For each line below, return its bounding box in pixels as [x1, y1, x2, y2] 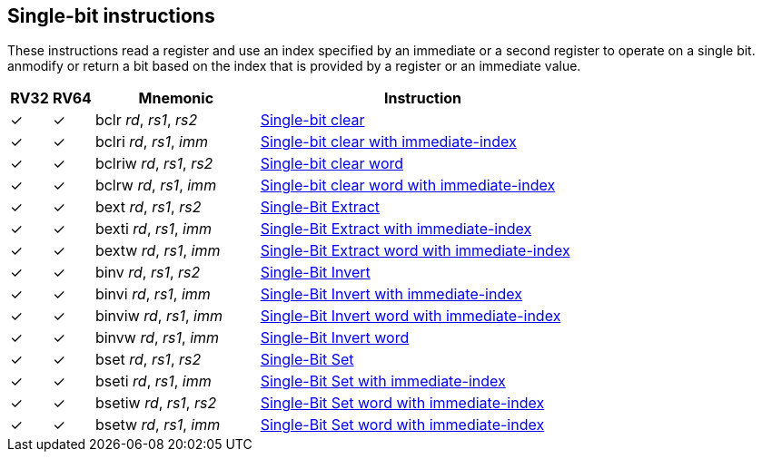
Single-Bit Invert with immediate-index [260, 285, 522, 304]
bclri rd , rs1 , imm [94, 132, 208, 151]
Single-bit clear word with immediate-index [260, 176, 556, 195]
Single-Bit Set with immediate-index [260, 372, 506, 391]
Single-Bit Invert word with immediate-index [260, 307, 561, 326]
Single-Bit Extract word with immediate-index [260, 241, 570, 260]
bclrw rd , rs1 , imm [94, 176, 217, 195]
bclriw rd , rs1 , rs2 [94, 154, 213, 173]
